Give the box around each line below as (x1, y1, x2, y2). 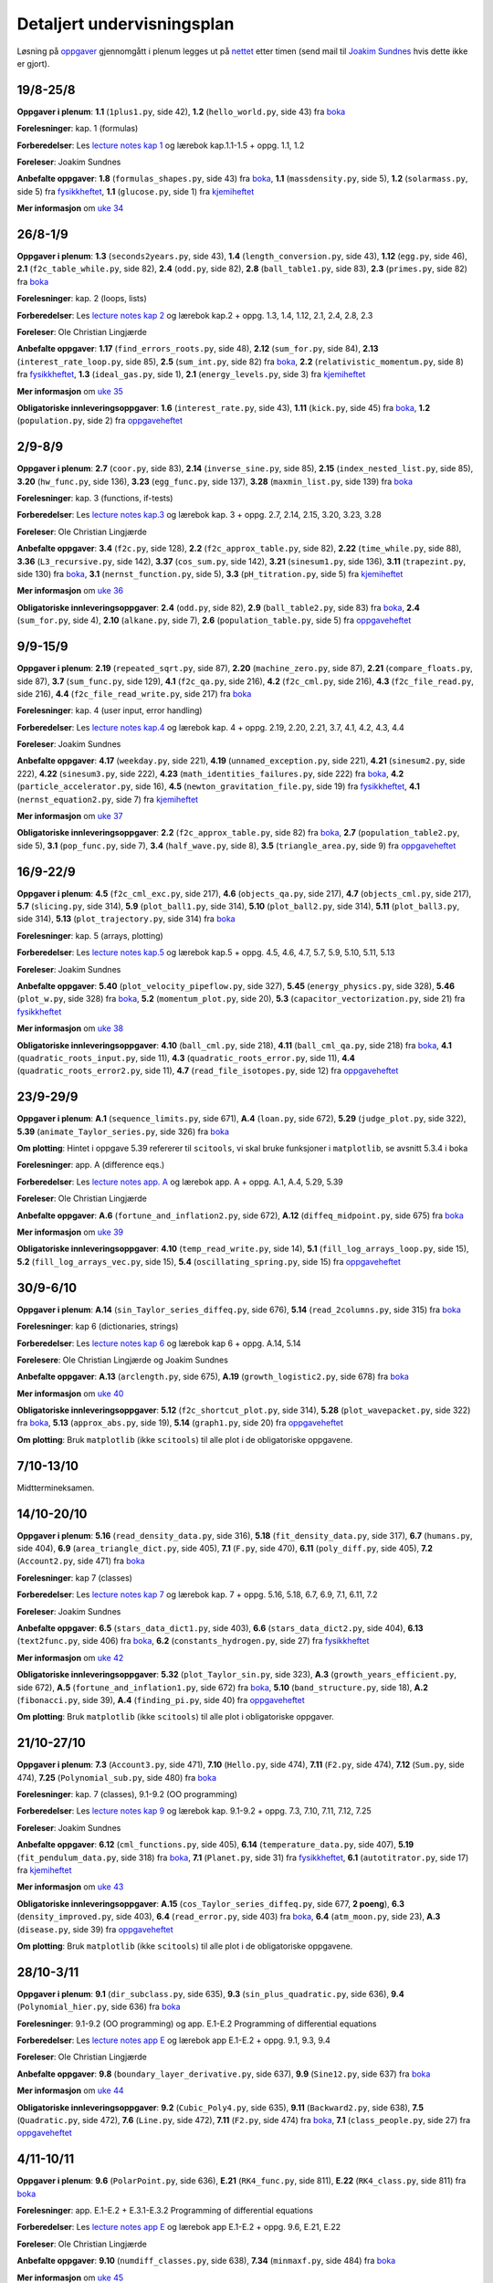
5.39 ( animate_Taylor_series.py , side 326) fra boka (16, 1126, 230, 1137)
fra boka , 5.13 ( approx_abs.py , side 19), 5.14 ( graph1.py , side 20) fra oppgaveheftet (16, 1417, 344, 1428)
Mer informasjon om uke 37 (16, 811, 123, 822)
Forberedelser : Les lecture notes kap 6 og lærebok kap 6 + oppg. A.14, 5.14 (16, 1338, 301, 1349)
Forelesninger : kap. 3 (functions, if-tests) (16, 493, 173, 504)
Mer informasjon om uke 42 (16, 1652, 124, 1663)
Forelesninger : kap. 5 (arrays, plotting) (16, 930, 163, 941)
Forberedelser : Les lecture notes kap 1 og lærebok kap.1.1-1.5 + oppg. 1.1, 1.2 (16, 140, 305, 151)
